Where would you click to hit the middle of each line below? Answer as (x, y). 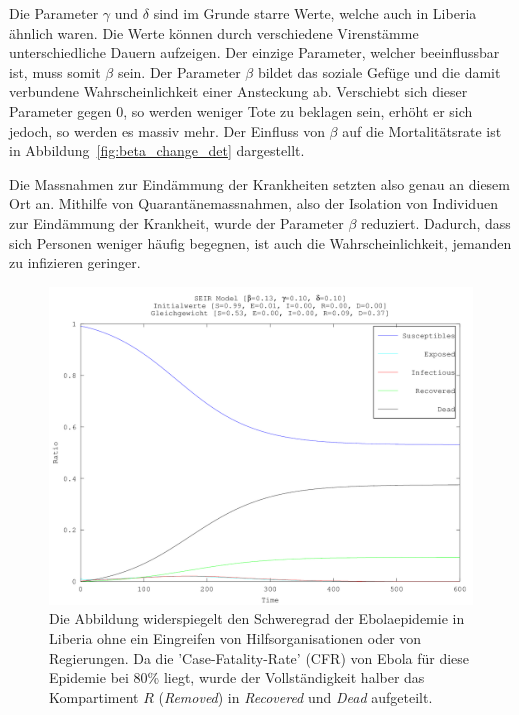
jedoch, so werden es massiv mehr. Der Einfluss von (167, 130)
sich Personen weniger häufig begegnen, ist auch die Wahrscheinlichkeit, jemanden (260, 242)
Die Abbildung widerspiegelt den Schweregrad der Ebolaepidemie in (257, 618)
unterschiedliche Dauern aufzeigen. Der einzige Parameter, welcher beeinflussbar (254, 52)
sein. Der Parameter (179, 71)
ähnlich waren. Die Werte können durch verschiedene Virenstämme (214, 32)
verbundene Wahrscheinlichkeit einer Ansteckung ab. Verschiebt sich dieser (238, 91)
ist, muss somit (55, 71)
